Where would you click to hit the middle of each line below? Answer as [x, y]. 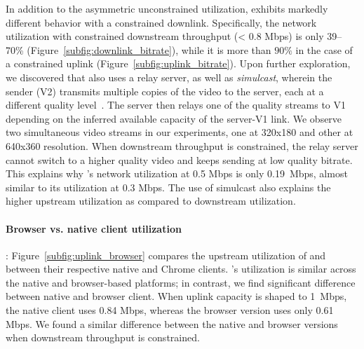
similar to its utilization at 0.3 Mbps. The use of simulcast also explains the [168, 187]
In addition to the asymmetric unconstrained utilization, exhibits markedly [167, 8]
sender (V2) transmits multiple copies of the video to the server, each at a [165, 91]
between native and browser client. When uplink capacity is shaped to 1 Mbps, [176, 296]
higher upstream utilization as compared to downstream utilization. [151, 201]
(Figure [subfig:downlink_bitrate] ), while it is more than [149, 49]
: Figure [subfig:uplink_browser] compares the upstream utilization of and [166, 255]
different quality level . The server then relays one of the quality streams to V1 [176, 105]
